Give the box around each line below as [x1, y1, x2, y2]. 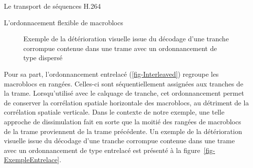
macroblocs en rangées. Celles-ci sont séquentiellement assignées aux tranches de [4, 78, 243, 88]
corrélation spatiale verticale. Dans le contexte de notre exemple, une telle [4, 107, 225, 117]
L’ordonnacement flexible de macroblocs [4, 17, 123, 27]
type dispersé [23, 52, 63, 63]
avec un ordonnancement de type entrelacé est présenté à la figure [4, 145, 200, 155]
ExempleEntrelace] [4, 154, 59, 165]
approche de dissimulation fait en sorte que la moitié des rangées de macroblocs [4, 116, 241, 126]
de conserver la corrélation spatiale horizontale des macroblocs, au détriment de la [4, 97, 249, 107]
